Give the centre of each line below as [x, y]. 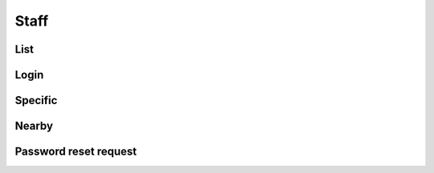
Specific [36, 101]
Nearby [34, 126]
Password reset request [76, 152]
